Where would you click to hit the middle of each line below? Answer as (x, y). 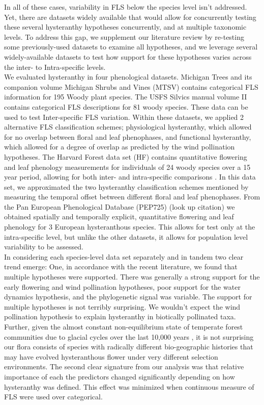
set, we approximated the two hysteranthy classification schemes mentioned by (126, 186)
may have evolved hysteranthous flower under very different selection (111, 356)
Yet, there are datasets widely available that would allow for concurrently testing (130, 17)
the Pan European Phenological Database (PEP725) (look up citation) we (120, 206)
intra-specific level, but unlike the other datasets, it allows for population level (126, 236)
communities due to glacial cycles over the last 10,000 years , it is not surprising (129, 336)
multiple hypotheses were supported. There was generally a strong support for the (132, 277)
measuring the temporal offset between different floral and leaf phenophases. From (132, 197)
